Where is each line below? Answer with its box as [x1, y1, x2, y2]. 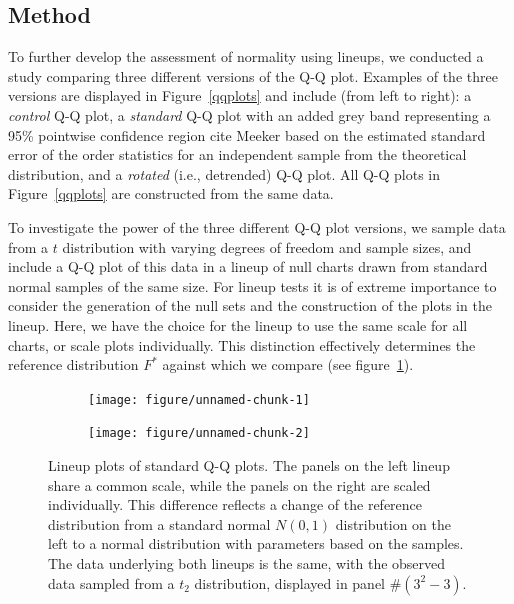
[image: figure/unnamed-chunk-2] [88, 426, 310, 441]
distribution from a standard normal [48, 513, 271, 534]
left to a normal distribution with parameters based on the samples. [48, 533, 464, 554]
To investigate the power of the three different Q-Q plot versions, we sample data [8, 216, 506, 237]
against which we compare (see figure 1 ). [162, 354, 414, 375]
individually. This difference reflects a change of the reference [48, 494, 423, 515]
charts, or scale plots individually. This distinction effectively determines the [8, 334, 476, 355]
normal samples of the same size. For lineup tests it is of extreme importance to [8, 275, 497, 296]
